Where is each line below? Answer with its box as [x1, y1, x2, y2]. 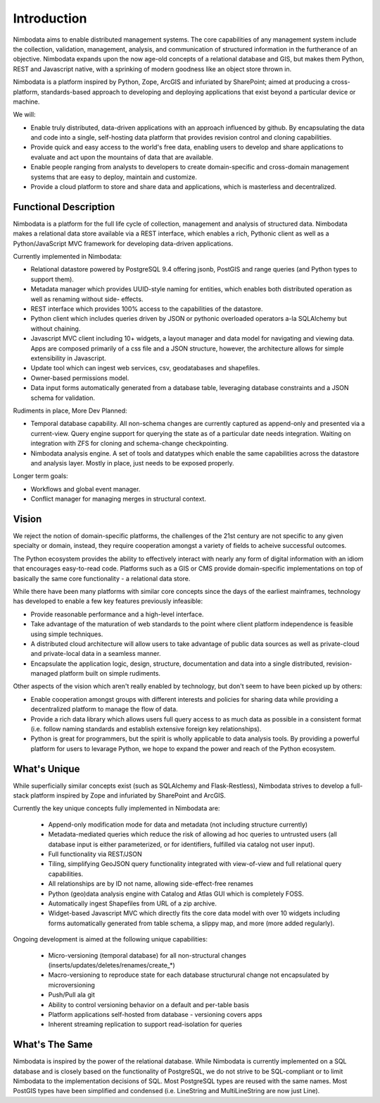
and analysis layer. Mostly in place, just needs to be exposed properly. [30, 458, 235, 467]
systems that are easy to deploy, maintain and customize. [30, 173, 197, 181]
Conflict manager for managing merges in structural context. [30, 494, 207, 504]
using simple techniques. [30, 630, 103, 638]
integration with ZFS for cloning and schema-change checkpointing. [30, 439, 229, 448]
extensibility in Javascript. [30, 354, 107, 362]
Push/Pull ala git [48, 991, 95, 999]
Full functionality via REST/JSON [48, 850, 142, 858]
